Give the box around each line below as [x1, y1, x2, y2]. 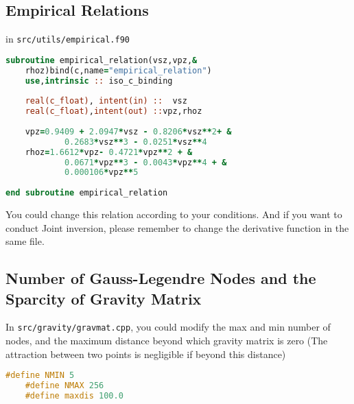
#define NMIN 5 [5, 370, 75, 381]
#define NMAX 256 [25, 381, 104, 391]
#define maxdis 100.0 [25, 391, 123, 401]
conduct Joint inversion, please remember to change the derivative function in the [5, 220, 349, 235]
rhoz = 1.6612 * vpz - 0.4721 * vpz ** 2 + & [25, 147, 193, 157]
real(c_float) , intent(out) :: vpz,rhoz [25, 106, 202, 117]
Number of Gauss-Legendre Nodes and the [5, 268, 316, 289]
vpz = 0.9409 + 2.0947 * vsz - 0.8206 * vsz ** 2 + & [25, 126, 232, 136]
